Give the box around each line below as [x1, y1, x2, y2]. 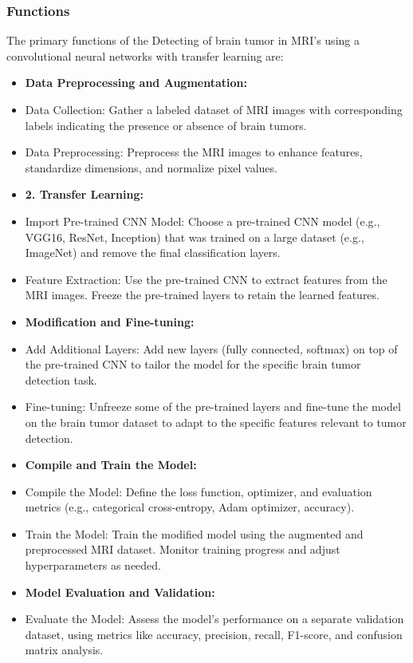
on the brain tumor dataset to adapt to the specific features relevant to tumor [25, 413, 407, 430]
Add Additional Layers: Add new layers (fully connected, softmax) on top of [25, 340, 398, 357]
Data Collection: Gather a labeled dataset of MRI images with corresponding [25, 101, 403, 117]
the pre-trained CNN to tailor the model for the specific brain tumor [25, 356, 361, 373]
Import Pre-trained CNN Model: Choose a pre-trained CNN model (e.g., [25, 212, 380, 229]
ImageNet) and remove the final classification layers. [25, 244, 281, 261]
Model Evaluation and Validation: [25, 583, 215, 600]
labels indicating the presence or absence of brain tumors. [25, 116, 307, 133]
